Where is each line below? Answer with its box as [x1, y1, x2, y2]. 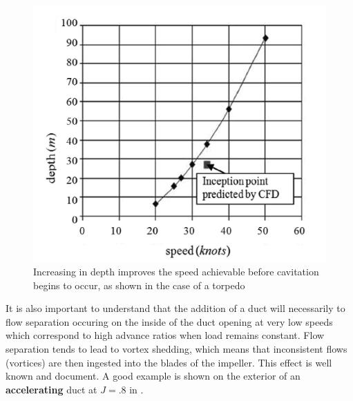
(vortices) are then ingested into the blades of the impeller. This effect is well [6, 355, 332, 369]
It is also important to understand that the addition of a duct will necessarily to [6, 301, 345, 315]
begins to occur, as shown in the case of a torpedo [33, 277, 245, 292]
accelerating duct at [6, 382, 97, 396]
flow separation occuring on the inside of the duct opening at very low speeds [6, 314, 333, 329]
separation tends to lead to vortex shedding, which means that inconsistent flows [6, 341, 347, 355]
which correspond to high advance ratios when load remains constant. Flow [6, 328, 325, 342]
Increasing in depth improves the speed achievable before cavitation [33, 264, 319, 278]
